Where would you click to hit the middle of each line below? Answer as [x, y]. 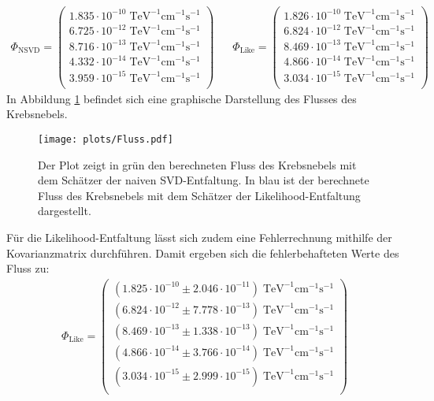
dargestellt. [65, 211]
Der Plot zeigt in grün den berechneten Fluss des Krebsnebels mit [197, 164]
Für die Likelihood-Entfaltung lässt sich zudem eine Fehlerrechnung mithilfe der [199, 237]
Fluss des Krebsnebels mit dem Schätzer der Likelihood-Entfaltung [199, 195]
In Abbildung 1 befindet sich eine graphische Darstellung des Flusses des [182, 98]
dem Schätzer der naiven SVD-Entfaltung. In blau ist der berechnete [204, 180]
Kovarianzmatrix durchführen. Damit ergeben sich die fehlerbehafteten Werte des [203, 252]
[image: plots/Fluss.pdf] [106, 139]
